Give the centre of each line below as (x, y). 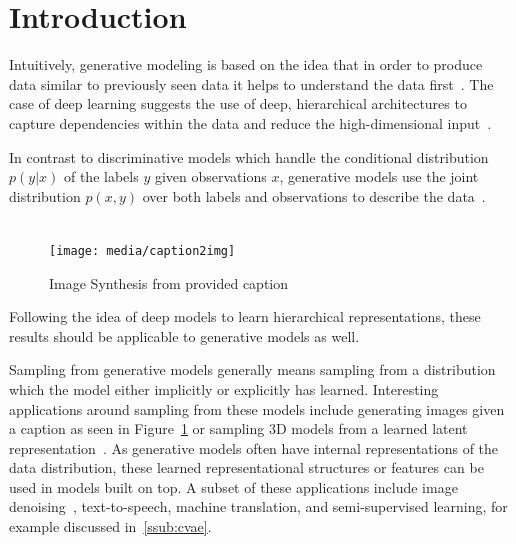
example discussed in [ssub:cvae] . (110, 526)
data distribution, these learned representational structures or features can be (246, 467)
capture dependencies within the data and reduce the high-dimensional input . (250, 122)
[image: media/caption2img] (142, 250)
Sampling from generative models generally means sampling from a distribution (252, 369)
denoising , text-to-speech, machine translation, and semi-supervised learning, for (258, 506)
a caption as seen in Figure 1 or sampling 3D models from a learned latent (238, 428)
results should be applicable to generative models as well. (184, 335)
